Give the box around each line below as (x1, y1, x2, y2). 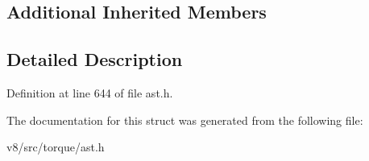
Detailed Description (6, 47, 183, 72)
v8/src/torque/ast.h (6, 138, 105, 155)
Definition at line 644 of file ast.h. (6, 84, 173, 101)
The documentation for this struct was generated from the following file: (6, 111, 363, 128)
